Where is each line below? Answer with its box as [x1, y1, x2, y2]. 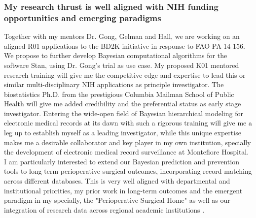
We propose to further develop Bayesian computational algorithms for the [4, 50, 227, 61]
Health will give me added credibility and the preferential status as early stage [4, 98, 241, 109]
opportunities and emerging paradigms [4, 11, 161, 24]
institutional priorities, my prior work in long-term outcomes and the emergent [4, 185, 243, 195]
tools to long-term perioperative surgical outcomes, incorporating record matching [4, 166, 252, 176]
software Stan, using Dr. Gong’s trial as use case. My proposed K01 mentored [4, 60, 239, 70]
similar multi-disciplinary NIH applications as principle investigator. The [4, 79, 224, 90]
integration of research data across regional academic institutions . [4, 204, 205, 215]
